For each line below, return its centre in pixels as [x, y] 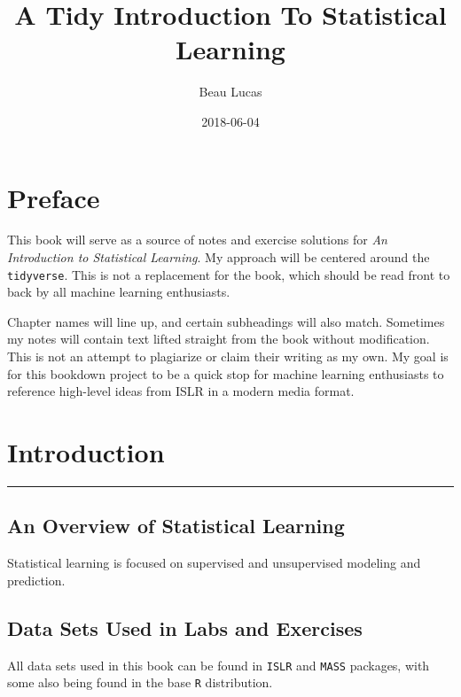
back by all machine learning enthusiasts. [119, 292]
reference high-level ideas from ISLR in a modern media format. [181, 391]
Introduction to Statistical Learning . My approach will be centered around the [219, 257]
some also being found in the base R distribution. [140, 682]
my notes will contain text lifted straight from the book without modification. [219, 339]
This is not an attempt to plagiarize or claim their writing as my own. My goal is [228, 356]
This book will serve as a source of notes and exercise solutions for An [197, 240]
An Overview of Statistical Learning [176, 526]
